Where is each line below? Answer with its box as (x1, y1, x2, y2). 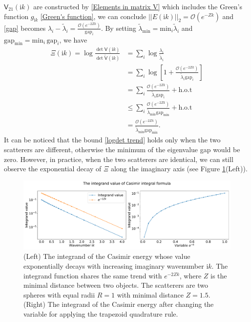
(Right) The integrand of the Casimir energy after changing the (23, 299, 214, 309)
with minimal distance (117, 289, 184, 299)
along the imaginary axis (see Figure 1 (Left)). (110, 163, 248, 174)
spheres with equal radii (23, 289, 95, 299)
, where (179, 270, 202, 280)
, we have (59, 34, 87, 45)
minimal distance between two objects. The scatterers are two (23, 280, 208, 290)
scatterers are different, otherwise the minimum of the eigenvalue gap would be (4, 144, 240, 154)
